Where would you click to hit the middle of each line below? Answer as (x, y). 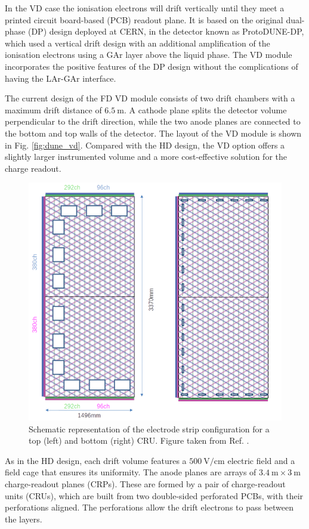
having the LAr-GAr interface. (61, 78)
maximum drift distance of (53, 109)
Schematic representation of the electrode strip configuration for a (149, 429)
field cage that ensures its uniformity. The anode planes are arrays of (131, 472)
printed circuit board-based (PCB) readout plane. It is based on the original (144, 19)
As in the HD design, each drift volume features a (96, 460)
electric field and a (261, 460)
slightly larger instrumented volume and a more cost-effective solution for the (146, 157)
